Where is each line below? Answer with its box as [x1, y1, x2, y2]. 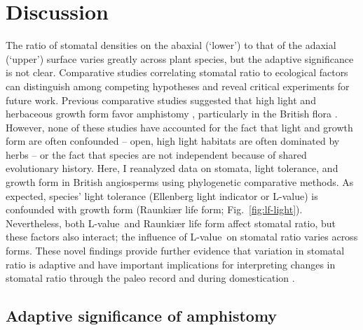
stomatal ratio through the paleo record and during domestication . [6, 271, 295, 285]
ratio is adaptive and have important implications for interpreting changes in [6, 257, 336, 271]
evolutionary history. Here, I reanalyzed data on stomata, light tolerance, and [6, 161, 338, 175]
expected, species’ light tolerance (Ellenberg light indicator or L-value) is [6, 188, 318, 203]
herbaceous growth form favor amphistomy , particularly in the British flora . [6, 106, 338, 121]
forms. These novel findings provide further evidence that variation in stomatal [6, 243, 345, 258]
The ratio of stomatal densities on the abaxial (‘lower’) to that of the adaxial [6, 38, 336, 52]
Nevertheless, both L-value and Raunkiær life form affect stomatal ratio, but [6, 215, 336, 230]
